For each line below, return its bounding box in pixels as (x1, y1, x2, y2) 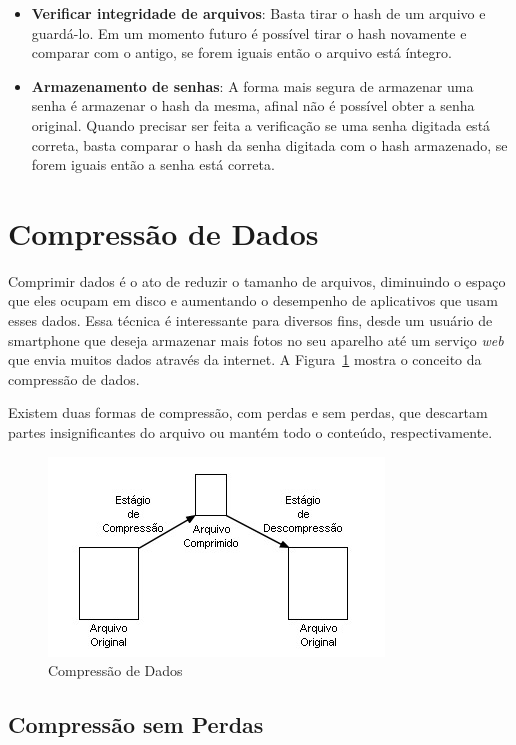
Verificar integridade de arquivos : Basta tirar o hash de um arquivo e (31, 3, 486, 23)
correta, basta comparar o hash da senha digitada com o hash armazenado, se (31, 134, 508, 155)
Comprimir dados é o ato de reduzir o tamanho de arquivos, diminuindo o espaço (8, 270, 506, 291)
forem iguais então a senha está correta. (31, 154, 275, 175)
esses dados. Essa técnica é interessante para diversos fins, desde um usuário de (8, 310, 493, 331)
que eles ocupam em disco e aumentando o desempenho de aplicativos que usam (8, 290, 498, 311)
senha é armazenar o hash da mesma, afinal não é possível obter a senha (31, 95, 475, 116)
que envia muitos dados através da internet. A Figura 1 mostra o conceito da (8, 349, 482, 370)
